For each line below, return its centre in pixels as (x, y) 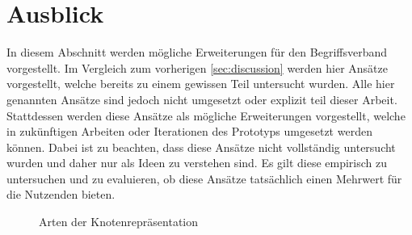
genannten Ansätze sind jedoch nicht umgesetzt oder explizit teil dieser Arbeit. (202, 99)
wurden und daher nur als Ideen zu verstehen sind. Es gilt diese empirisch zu (197, 163)
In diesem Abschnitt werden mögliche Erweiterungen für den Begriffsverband (197, 52)
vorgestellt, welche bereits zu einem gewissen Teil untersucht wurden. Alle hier (201, 84)
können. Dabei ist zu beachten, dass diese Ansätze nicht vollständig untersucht (201, 147)
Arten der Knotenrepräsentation (119, 222)
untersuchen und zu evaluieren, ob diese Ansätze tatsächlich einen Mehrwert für (204, 178)
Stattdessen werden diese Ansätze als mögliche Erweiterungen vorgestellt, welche (206, 115)
